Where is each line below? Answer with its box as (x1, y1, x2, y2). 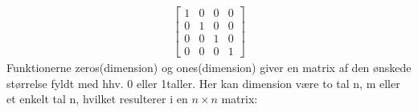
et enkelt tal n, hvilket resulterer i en (6, 90, 188, 107)
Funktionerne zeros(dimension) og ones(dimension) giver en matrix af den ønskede (6, 59, 412, 76)
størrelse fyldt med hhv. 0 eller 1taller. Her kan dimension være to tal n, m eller (6, 74, 400, 91)
